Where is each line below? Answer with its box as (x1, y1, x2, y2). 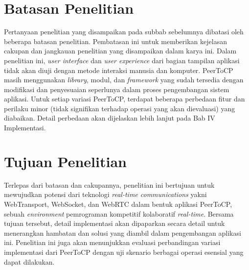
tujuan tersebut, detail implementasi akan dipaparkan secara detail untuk (4, 218, 225, 228)
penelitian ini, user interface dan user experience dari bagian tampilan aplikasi (4, 55, 240, 65)
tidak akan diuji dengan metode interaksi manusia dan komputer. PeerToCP (4, 65, 233, 75)
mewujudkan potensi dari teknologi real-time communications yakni (4, 189, 207, 199)
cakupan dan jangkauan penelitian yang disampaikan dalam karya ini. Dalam (4, 46, 237, 56)
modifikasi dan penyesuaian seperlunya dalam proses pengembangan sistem (4, 84, 229, 94)
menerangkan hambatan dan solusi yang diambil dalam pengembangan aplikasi (4, 227, 241, 238)
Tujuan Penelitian (4, 151, 127, 171)
